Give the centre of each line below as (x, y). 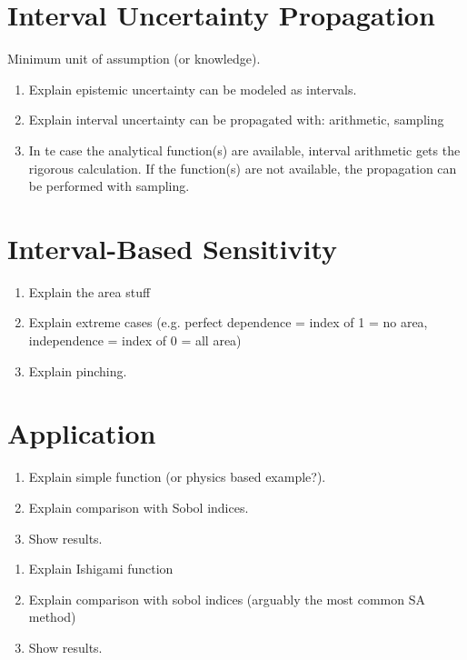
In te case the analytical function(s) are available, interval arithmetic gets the (244, 150)
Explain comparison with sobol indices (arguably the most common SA (227, 599)
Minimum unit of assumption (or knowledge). (134, 59)
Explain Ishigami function (101, 569)
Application (82, 433)
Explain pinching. (78, 370)
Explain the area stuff (89, 291)
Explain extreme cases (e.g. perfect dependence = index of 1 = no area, (228, 322)
